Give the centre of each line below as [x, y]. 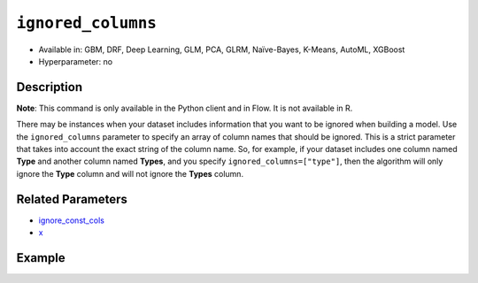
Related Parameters [72, 199]
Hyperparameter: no [76, 61]
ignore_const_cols [72, 220]
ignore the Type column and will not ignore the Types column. [130, 173]
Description [50, 87]
